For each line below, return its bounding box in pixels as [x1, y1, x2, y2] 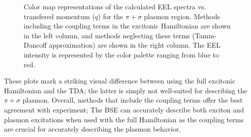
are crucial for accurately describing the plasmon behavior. [4, 124, 181, 134]
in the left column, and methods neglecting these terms [24, 30, 190, 40]
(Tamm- [192, 30, 217, 40]
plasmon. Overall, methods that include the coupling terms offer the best [22, 95, 243, 105]
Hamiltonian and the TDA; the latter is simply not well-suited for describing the [4, 85, 248, 95]
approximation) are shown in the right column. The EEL [49, 40, 220, 50]
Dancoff [24, 40, 47, 50]
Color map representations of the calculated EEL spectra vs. [24, 1, 206, 11]
